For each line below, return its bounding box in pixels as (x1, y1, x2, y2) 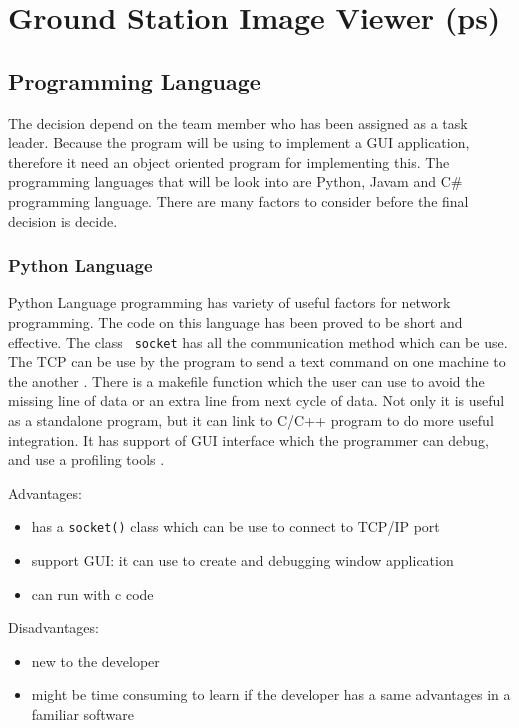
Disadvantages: (8, 617, 99, 638)
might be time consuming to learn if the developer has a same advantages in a (31, 684, 511, 705)
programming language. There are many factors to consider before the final (8, 190, 469, 211)
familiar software (31, 703, 134, 724)
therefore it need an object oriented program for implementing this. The (8, 151, 450, 172)
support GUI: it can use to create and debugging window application (31, 550, 454, 571)
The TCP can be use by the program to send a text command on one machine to (8, 351, 506, 372)
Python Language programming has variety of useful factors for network (8, 292, 451, 313)
